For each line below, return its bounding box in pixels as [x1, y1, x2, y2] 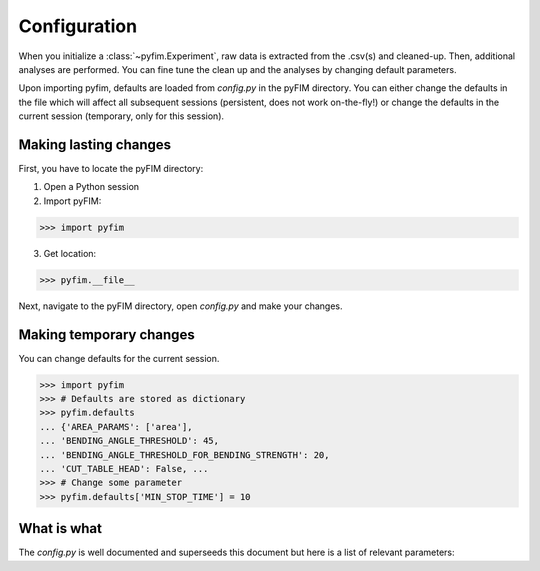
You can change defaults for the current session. [18, 352, 220, 364]
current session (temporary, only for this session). [18, 110, 225, 122]
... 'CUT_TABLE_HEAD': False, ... [39, 463, 209, 474]
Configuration [18, 15, 138, 37]
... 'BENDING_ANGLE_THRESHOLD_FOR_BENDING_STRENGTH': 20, [39, 449, 330, 460]
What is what [18, 520, 102, 537]
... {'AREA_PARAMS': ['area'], [39, 421, 194, 432]
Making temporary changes [18, 326, 195, 343]
